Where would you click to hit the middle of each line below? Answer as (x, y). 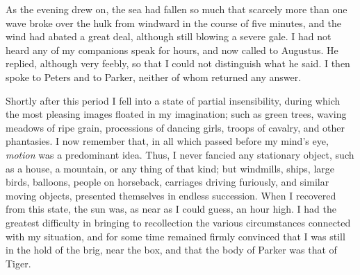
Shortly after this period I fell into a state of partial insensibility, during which (173, 100)
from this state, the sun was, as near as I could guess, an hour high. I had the (171, 209)
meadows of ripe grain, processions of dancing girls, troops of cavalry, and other (175, 127)
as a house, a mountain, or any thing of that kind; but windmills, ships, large (170, 168)
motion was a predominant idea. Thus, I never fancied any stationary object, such (180, 154)
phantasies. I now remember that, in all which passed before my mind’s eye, (167, 141)
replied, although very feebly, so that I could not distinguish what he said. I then (178, 63)
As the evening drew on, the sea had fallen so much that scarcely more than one (177, 9)
